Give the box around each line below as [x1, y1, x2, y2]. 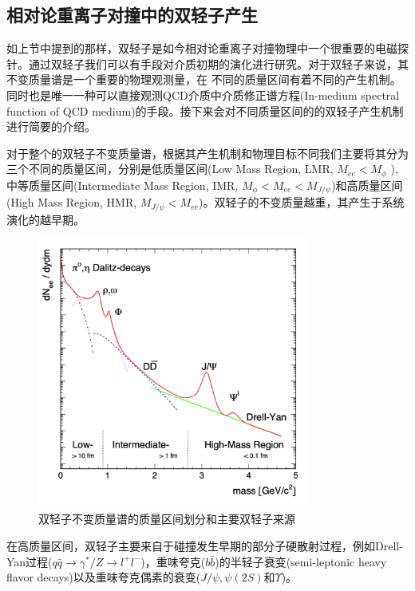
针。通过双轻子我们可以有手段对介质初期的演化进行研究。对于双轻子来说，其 [6, 55, 409, 72]
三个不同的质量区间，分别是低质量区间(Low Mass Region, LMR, [6, 160, 334, 177]
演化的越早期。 [6, 211, 85, 227]
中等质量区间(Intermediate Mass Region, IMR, [6, 176, 239, 193]
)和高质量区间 [331, 176, 403, 193]
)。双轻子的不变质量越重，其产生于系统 [199, 194, 405, 211]
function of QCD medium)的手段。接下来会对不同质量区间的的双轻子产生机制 [6, 102, 404, 119]
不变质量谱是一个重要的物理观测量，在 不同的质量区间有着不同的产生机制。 [6, 71, 401, 88]
